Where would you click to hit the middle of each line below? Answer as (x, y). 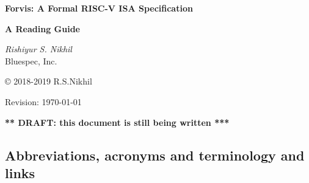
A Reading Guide (42, 28)
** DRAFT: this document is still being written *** (117, 122)
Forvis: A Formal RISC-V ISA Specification (99, 8)
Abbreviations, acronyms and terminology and (155, 155)
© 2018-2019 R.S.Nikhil (49, 81)
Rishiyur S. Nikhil (38, 49)
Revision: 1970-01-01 (43, 101)
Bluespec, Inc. (31, 60)
